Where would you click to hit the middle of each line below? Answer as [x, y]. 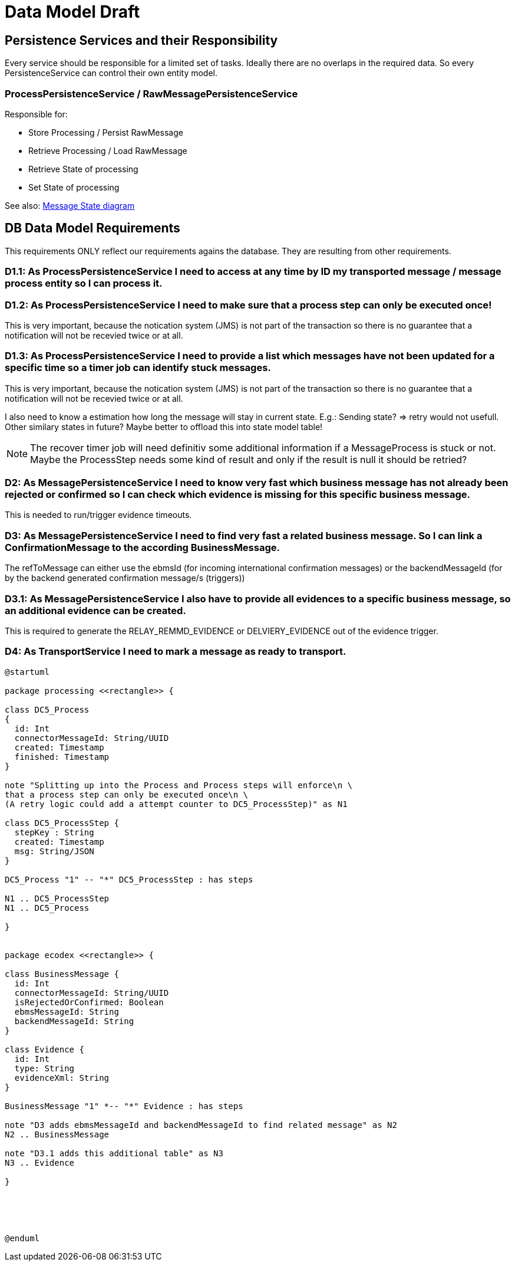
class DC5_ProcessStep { [62, 823]
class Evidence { [44, 1049]
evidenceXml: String [62, 1078]
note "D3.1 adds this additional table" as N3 [114, 1153]
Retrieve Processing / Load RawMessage [108, 150]
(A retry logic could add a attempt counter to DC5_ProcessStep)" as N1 [176, 804]
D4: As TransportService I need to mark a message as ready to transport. [176, 652]
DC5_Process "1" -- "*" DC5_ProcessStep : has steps [129, 879]
